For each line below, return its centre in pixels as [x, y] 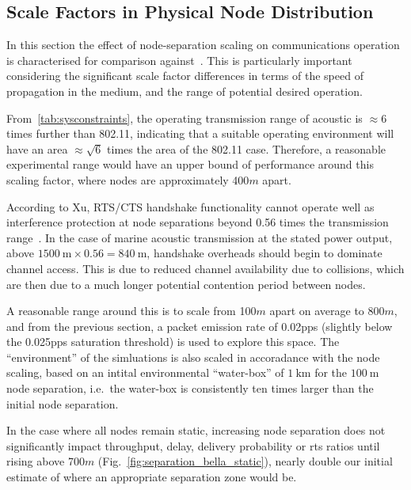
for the [331, 372]
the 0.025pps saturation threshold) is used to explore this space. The [173, 342]
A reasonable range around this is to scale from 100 [131, 311]
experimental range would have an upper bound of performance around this [190, 164]
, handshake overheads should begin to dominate [264, 253]
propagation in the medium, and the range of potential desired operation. [185, 91]
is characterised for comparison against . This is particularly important [179, 60]
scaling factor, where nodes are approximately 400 [128, 179]
